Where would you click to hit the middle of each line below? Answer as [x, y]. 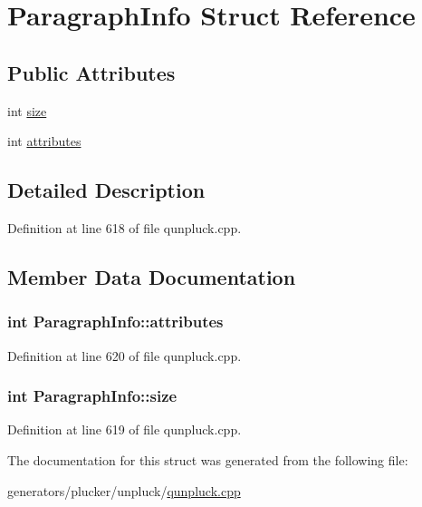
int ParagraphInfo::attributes [115, 322]
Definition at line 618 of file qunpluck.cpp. [125, 227]
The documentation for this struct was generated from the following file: [208, 459]
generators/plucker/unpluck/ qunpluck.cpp [124, 490]
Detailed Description [106, 190]
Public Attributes [91, 72]
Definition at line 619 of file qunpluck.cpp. [125, 429]
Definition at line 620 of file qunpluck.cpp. [125, 355]
